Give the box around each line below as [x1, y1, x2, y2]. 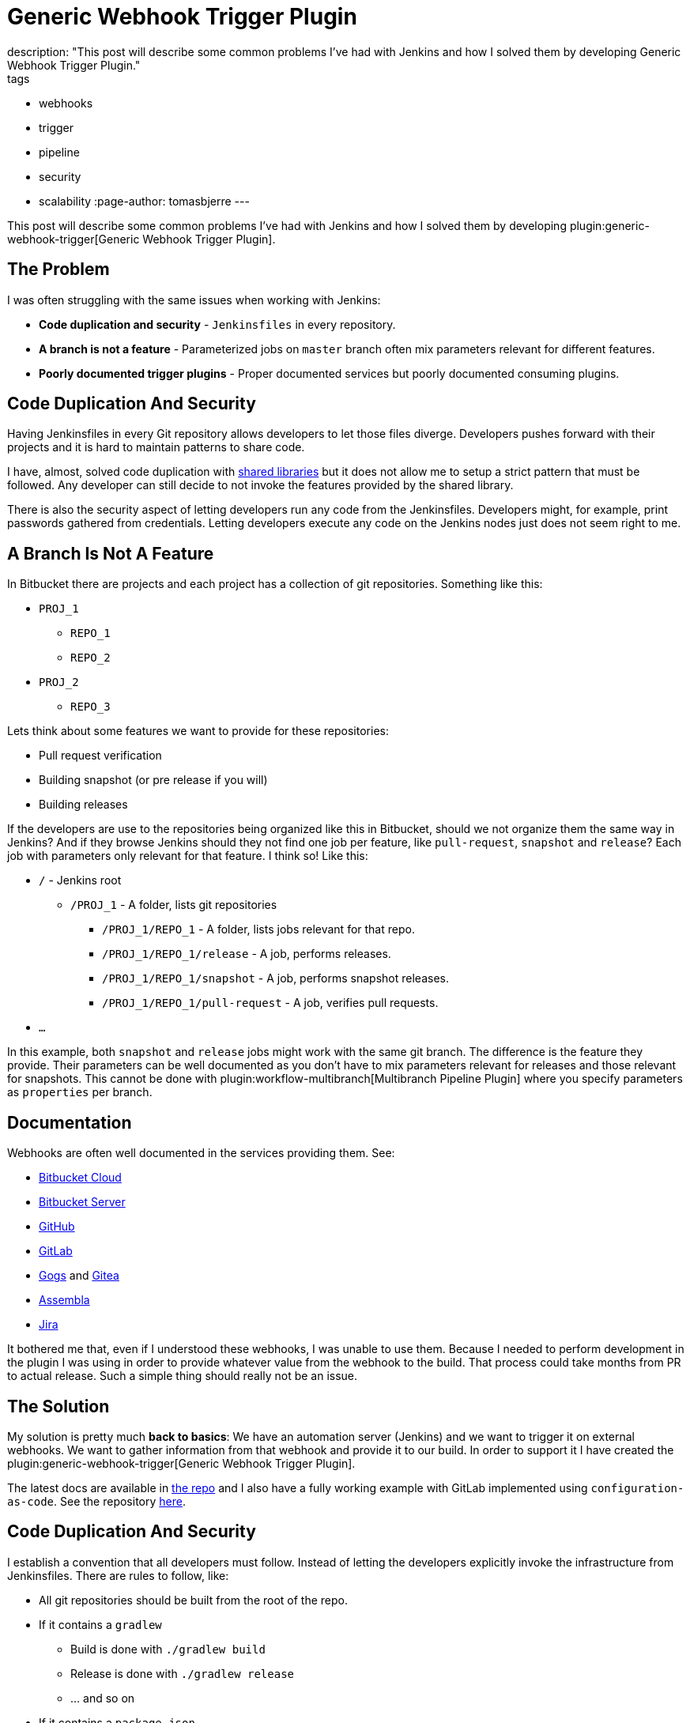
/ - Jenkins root [39, 873, 122, 888]
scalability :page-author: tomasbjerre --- [39, 194, 250, 208]
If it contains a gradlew [39, 1617, 162, 1631]
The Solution [7, 1396, 110, 1416]
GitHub [39, 1220, 75, 1234]
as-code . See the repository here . [7, 1494, 186, 1508]
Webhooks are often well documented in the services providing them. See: [7, 1146, 395, 1160]
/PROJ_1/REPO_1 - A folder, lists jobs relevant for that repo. [102, 922, 415, 937]
